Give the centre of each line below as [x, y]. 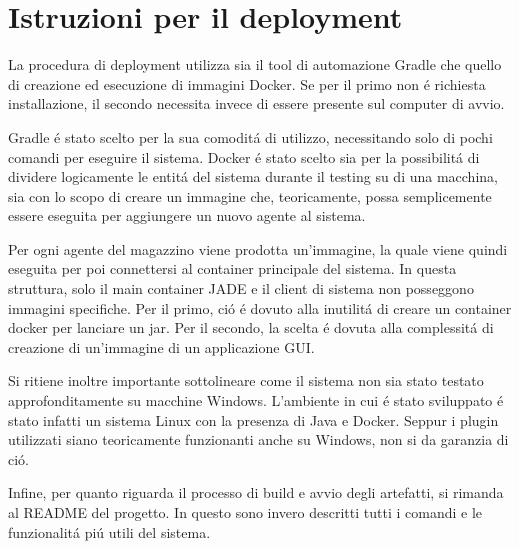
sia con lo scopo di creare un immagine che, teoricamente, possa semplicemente [250, 195]
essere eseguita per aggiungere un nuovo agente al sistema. [187, 215]
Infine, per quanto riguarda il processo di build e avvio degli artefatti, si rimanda [256, 492]
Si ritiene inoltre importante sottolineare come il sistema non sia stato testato [246, 380]
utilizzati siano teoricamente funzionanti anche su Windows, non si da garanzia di [258, 439]
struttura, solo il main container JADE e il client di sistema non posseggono [241, 288]
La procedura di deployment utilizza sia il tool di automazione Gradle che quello [255, 64]
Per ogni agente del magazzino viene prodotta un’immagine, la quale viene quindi [258, 248]
